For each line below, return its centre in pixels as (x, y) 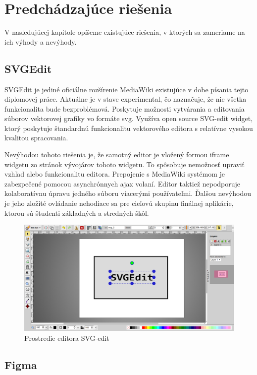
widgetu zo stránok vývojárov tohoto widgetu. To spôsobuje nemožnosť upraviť (125, 164)
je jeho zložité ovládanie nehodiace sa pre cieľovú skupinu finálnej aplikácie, (119, 203)
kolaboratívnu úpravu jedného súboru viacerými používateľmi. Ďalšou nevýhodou (128, 193)
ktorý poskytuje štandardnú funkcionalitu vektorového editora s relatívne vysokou (129, 128)
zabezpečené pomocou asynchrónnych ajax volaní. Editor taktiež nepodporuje (123, 183)
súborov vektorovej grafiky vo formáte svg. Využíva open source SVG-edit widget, (129, 118)
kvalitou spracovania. (36, 138)
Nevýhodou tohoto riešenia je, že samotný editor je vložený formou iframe (117, 155)
